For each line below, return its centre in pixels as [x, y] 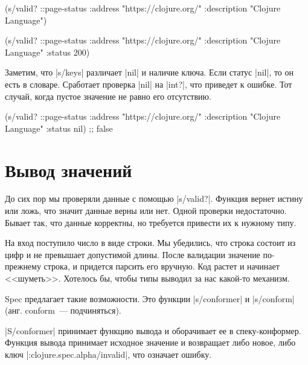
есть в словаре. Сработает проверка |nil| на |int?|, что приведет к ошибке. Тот [149, 84]
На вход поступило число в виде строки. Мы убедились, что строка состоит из [150, 243]
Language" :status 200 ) [47, 52]
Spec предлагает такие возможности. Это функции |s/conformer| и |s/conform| [150, 298]
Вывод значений [69, 170]
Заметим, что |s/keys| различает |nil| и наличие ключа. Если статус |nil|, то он [149, 72]
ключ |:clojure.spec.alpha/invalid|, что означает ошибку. [108, 354]
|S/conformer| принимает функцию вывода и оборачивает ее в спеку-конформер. [153, 330]
